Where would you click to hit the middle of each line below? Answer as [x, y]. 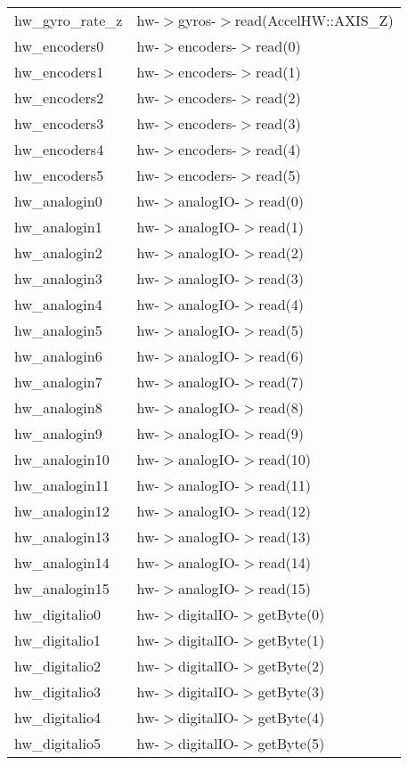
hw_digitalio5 [57, 743]
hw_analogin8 [58, 407]
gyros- [197, 20]
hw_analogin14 [62, 562]
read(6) [282, 356]
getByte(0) [291, 614]
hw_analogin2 [58, 252]
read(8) [282, 407]
